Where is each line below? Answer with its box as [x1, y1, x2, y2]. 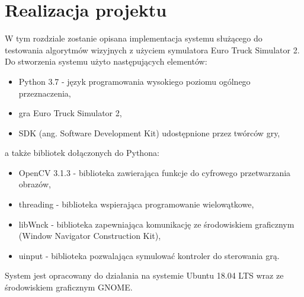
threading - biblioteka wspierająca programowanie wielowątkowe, [18, 198, 254, 210]
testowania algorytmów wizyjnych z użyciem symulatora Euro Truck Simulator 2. [5, 43, 300, 56]
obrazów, [18, 178, 51, 190]
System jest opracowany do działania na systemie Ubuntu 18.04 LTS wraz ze [5, 269, 284, 282]
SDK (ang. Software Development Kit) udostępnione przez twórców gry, [18, 126, 280, 139]
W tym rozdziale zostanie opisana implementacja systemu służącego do [5, 32, 263, 44]
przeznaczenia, [18, 87, 71, 99]
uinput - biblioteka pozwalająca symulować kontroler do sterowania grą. [18, 249, 280, 261]
